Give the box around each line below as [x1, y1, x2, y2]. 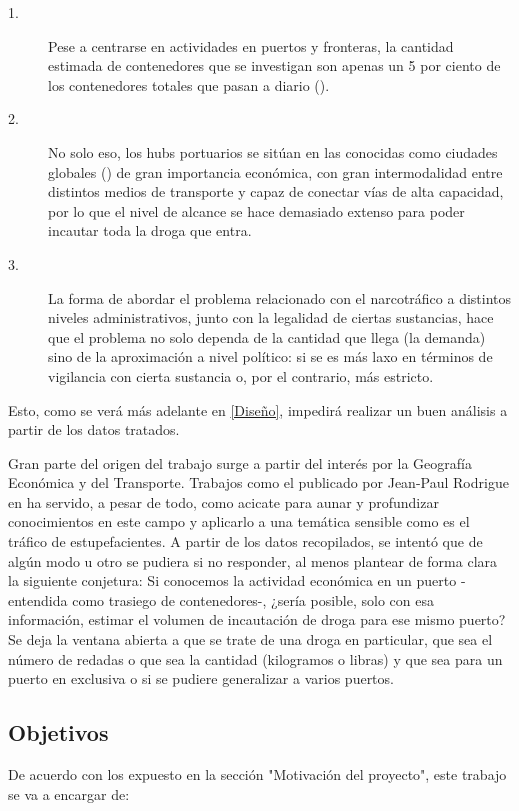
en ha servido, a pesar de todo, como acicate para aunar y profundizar [8, 491, 439, 512]
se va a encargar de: [8, 783, 130, 804]
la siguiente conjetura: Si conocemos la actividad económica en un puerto [8, 570, 457, 591]
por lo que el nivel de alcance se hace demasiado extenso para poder [48, 200, 465, 221]
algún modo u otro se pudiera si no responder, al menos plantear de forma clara [8, 550, 498, 571]
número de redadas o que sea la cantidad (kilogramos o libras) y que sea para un [8, 648, 503, 669]
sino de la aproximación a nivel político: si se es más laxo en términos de [48, 346, 493, 367]
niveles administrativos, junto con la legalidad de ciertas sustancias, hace [48, 307, 494, 328]
